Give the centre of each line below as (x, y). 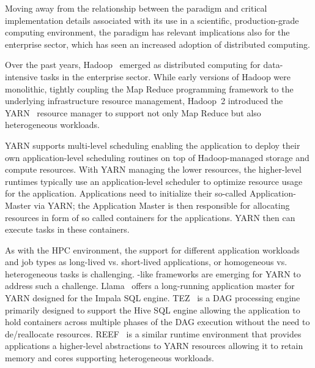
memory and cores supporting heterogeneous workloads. (109, 358)
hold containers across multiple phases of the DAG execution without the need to (157, 322)
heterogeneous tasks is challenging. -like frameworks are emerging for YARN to (153, 273)
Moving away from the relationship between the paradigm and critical (136, 8)
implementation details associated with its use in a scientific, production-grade (152, 20)
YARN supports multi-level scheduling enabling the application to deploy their (153, 145)
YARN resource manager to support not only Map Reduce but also (133, 112)
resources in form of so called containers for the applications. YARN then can (150, 217)
